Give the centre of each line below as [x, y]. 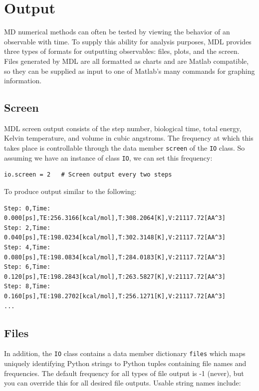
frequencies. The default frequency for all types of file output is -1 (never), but [124, 373]
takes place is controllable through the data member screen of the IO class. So [125, 148]
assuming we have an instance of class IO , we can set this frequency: [108, 157]
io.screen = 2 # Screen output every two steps [88, 175]
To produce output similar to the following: [70, 191]
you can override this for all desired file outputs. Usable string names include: [123, 383]
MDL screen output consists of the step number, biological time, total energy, [123, 128]
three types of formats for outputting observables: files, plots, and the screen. [122, 51]
